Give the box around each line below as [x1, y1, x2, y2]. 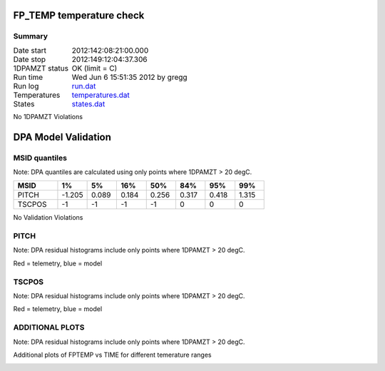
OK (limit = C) [71, 63, 118, 73]
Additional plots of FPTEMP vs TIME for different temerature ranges [13, 350, 212, 359]
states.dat [71, 98, 106, 108]
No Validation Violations [13, 213, 83, 222]
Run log [13, 81, 39, 91]
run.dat [71, 81, 96, 91]
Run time [13, 72, 43, 82]
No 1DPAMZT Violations [13, 112, 83, 121]
